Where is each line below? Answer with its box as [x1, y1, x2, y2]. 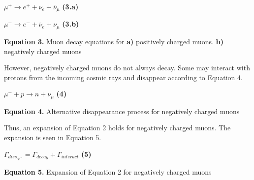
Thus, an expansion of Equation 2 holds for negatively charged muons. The [4, 122, 231, 133]
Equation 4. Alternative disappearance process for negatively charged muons [4, 106, 240, 116]
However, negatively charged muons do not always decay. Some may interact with [4, 62, 250, 73]
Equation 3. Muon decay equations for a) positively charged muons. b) [4, 36, 223, 46]
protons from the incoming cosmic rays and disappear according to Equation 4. [4, 72, 243, 82]
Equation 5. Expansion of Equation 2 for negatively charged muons [4, 167, 212, 177]
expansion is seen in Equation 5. [4, 132, 101, 142]
